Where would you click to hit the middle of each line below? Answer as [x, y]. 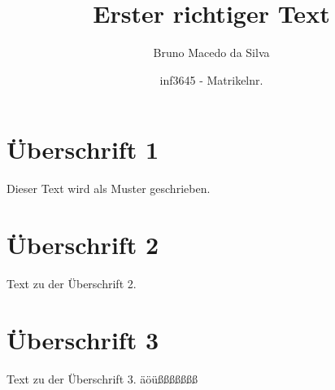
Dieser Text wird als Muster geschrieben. [109, 188]
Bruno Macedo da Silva [211, 53]
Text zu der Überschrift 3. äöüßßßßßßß [102, 378]
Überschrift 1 [83, 149]
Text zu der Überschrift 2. [72, 283]
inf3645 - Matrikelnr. [211, 79]
